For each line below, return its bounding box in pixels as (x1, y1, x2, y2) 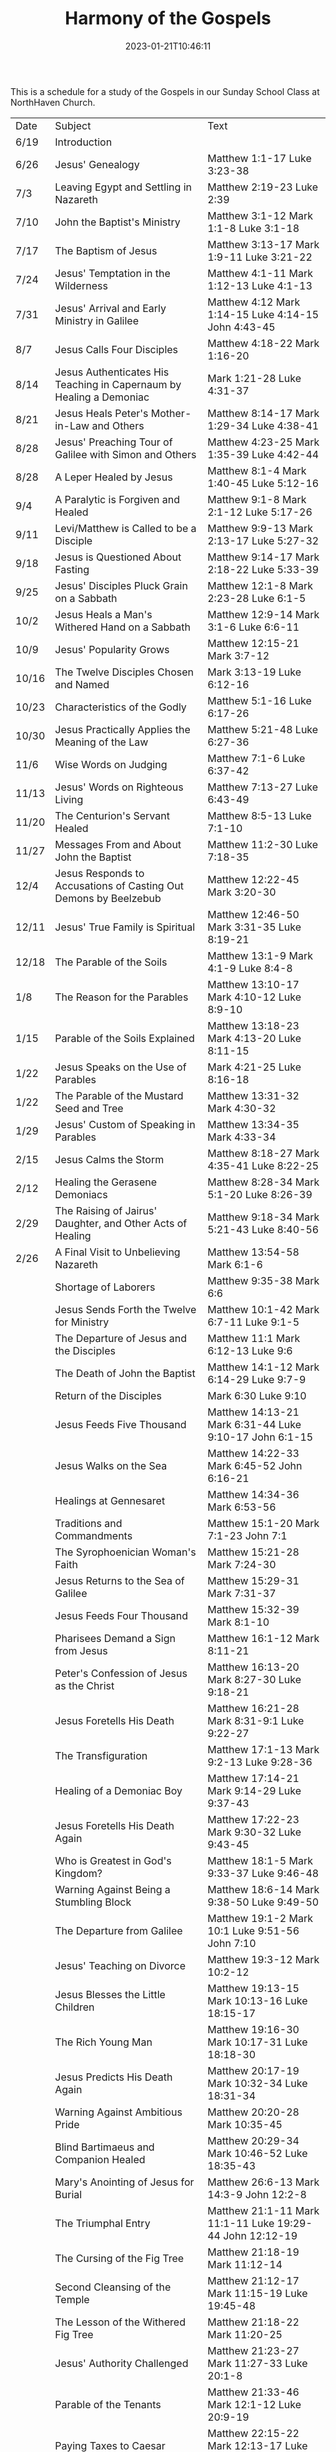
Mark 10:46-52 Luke (207, 2146, 308, 2160)
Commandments (54, 1528, 133, 1542)
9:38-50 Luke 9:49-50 (207, 1895, 320, 1909)
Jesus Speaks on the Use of (54, 1060, 187, 1074)
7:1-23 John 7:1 (207, 1528, 288, 1542)
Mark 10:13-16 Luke (207, 1993, 308, 2007)
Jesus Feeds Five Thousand (54, 1417, 187, 1431)
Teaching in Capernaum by (54, 377, 182, 391)
